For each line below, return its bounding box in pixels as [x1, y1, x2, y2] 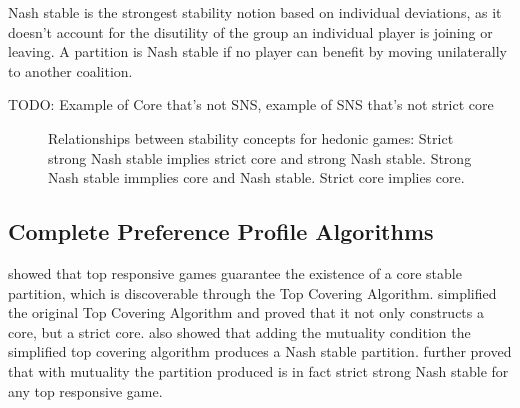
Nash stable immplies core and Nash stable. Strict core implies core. [48, 167, 465, 188]
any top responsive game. [8, 380, 163, 401]
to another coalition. [8, 60, 133, 81]
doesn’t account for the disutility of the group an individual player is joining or [8, 21, 493, 42]
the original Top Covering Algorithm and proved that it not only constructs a [8, 302, 484, 323]
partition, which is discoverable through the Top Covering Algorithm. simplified [8, 282, 497, 303]
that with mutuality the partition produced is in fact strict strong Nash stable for [8, 360, 509, 381]
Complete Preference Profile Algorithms [8, 216, 434, 247]
